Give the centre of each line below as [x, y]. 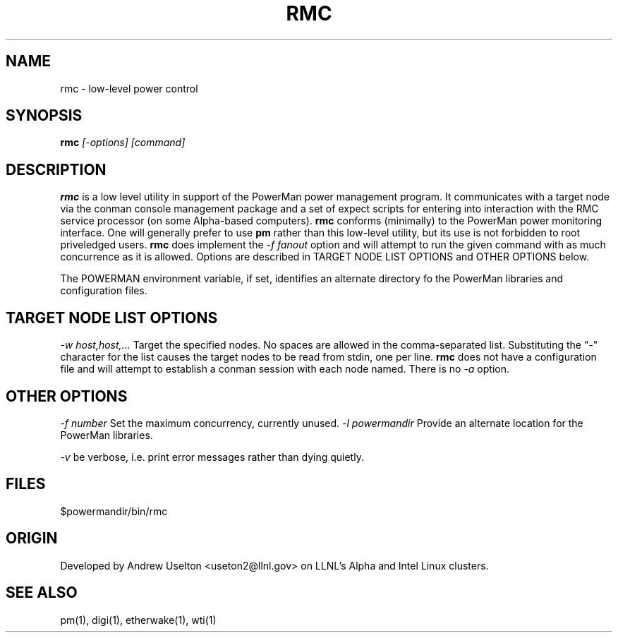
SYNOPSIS [44, 116]
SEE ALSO [42, 593]
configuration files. [104, 291]
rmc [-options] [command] [123, 143]
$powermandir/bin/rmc [114, 511]
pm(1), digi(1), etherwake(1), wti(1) [138, 620]
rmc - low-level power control [129, 88]
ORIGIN [32, 538]
